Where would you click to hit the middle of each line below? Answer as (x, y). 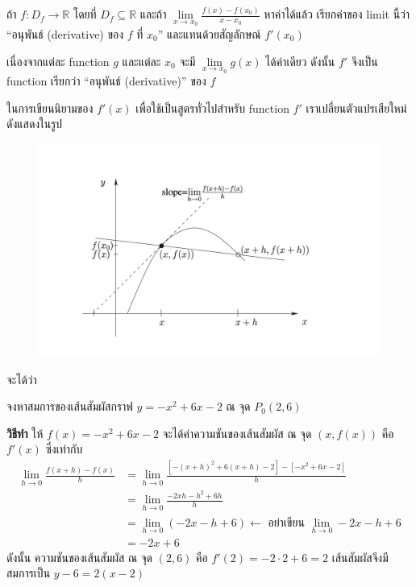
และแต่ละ (141, 61)
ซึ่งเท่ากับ (64, 449)
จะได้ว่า (22, 379)
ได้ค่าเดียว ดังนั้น (300, 61)
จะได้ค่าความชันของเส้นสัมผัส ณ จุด (237, 433)
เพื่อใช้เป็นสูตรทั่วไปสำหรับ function (212, 107)
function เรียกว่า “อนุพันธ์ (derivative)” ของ (106, 81)
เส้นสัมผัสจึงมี (360, 557)
